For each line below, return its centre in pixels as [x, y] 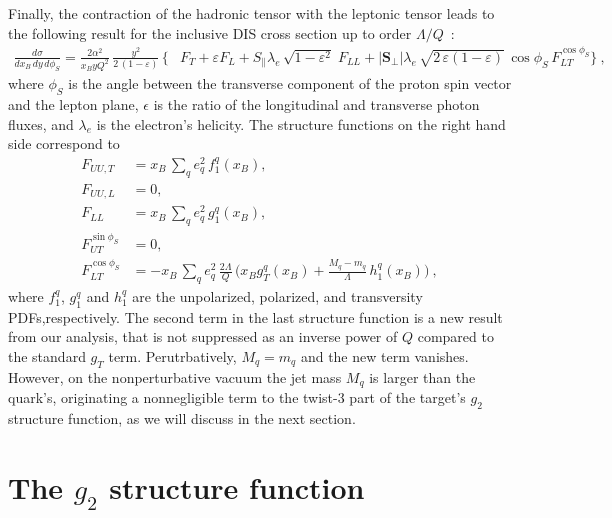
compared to [455, 336]
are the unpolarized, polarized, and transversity [277, 295]
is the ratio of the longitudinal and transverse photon [316, 104]
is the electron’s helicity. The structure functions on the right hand [301, 123]
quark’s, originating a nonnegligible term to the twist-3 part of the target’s [237, 397]
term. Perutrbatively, [172, 355]
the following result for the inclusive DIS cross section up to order [210, 32]
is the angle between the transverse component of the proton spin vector [290, 83]
